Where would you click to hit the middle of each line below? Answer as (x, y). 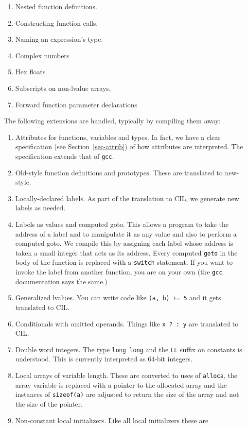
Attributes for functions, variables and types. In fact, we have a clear (118, 137)
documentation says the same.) (62, 281)
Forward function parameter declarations (76, 104)
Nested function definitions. (56, 6)
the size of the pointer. (49, 403)
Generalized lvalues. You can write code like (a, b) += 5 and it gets (118, 298)
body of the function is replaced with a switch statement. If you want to (124, 262)
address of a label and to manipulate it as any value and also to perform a (126, 233)
